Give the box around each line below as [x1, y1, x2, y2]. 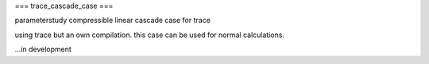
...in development [14, 44, 71, 55]
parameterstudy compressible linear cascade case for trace [14, 16, 211, 25]
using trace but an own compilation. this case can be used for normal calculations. [14, 30, 285, 40]
